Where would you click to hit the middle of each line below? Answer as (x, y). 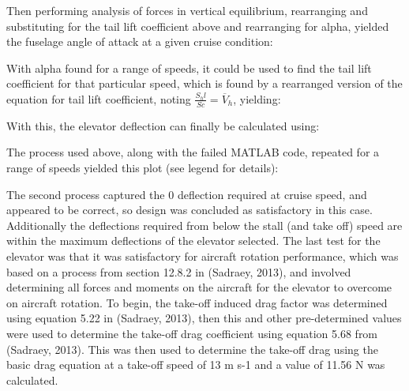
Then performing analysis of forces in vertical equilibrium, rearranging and (187, 10)
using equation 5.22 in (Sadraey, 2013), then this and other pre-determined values (204, 318)
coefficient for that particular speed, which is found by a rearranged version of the (204, 83)
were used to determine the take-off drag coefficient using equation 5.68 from (192, 333)
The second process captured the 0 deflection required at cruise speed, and (187, 194)
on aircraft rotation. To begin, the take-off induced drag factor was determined (197, 302)
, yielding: (257, 98)
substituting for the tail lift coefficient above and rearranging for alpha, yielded (198, 26)
